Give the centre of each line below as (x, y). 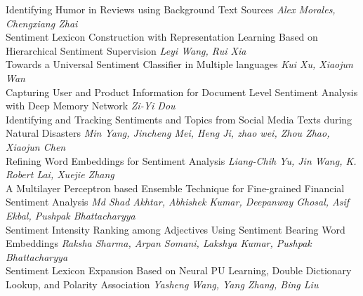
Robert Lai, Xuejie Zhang (60, 174)
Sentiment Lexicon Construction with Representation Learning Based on (162, 37)
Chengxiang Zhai (42, 23)
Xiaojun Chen (36, 146)
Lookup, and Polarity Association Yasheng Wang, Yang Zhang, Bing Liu (162, 284)
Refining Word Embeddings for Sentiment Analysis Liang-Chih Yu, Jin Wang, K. (181, 160)
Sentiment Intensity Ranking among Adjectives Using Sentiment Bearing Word (176, 229)
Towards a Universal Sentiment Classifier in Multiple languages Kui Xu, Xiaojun (179, 64)
